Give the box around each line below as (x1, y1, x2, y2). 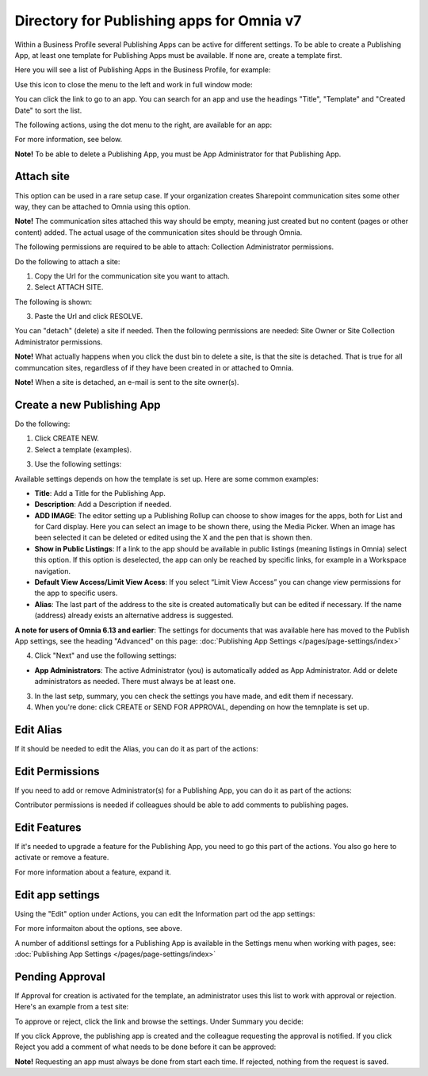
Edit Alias (14, 723, 63, 736)
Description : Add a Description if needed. (34, 500, 172, 509)
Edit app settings (14, 888, 101, 901)
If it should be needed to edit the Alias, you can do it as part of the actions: (14, 744, 258, 753)
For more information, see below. (14, 135, 123, 144)
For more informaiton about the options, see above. (14, 924, 182, 933)
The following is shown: (14, 297, 93, 306)
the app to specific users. (34, 588, 118, 598)
